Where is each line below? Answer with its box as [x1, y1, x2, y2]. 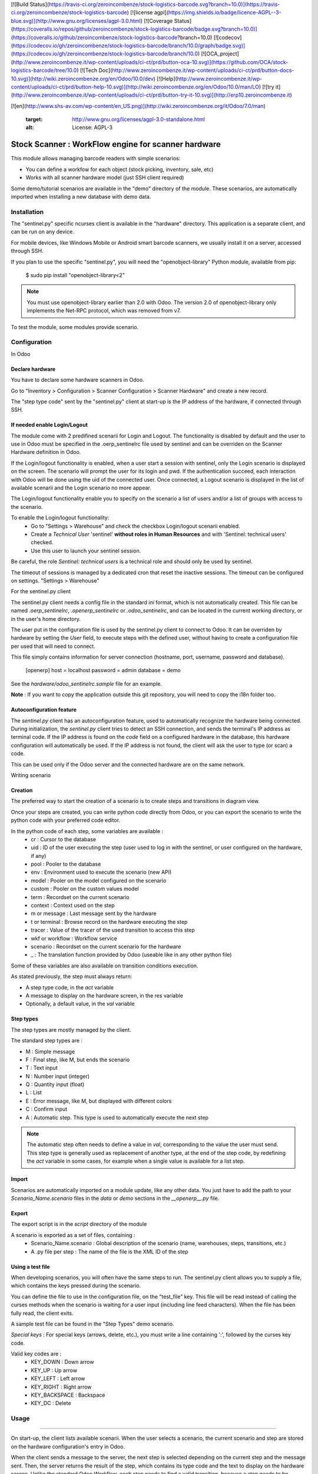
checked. [31, 539, 54, 546]
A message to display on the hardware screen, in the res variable [25, 992, 184, 999]
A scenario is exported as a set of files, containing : [11, 1231, 135, 1238]
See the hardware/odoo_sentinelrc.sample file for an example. [11, 680, 162, 687]
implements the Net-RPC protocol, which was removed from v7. [26, 307, 181, 314]
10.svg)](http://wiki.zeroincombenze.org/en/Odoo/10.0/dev [11, 75, 154, 82]
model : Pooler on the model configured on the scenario [31, 877, 167, 884]
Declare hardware [11, 366, 56, 373]
